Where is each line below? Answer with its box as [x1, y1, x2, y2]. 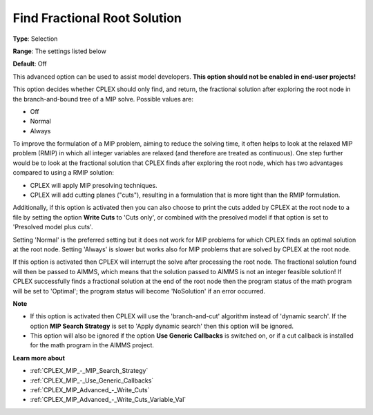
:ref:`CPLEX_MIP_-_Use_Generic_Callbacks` [30, 376, 154, 385]
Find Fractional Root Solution [12, 10, 182, 26]
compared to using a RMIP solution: [12, 168, 114, 177]
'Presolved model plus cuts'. [12, 223, 93, 231]
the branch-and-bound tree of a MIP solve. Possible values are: [12, 95, 193, 103]
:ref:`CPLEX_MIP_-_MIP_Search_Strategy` [30, 367, 149, 375]
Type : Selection [12, 35, 58, 43]
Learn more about [12, 354, 66, 362]
